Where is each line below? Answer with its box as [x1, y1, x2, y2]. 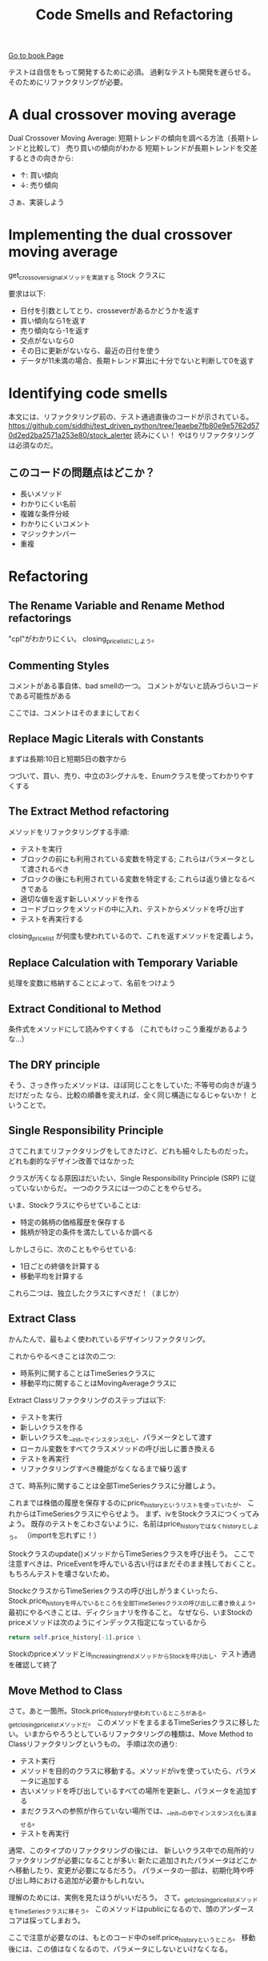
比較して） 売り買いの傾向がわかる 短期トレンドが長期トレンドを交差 [29, 143, 258, 153]
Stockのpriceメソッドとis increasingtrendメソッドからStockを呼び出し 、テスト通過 [8, 1649, 257, 1660]
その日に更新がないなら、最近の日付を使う [19, 346, 161, 355]
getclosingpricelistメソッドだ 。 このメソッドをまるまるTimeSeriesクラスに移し [8, 1717, 254, 1729]
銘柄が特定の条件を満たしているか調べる [19, 1227, 154, 1237]
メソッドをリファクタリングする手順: [8, 827, 130, 836]
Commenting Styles [8, 659, 110, 672]
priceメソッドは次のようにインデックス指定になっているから [8, 1617, 207, 1626]
